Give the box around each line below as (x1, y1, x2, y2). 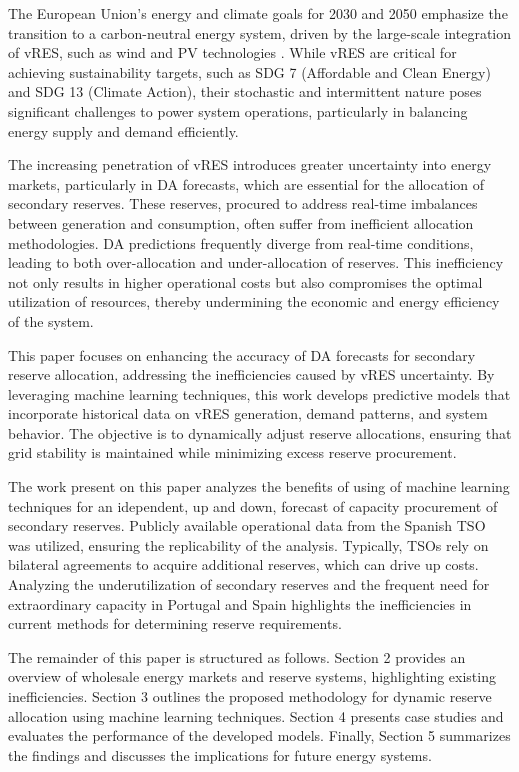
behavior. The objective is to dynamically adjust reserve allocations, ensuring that (8, 422, 512, 443)
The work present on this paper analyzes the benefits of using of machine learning (8, 476, 510, 497)
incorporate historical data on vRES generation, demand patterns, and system (8, 403, 488, 424)
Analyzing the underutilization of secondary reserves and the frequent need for (8, 574, 490, 595)
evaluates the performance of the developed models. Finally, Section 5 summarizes (8, 725, 511, 746)
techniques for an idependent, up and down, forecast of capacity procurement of (8, 495, 498, 516)
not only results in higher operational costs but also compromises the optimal (8, 271, 483, 292)
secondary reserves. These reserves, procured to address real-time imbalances (8, 193, 478, 214)
